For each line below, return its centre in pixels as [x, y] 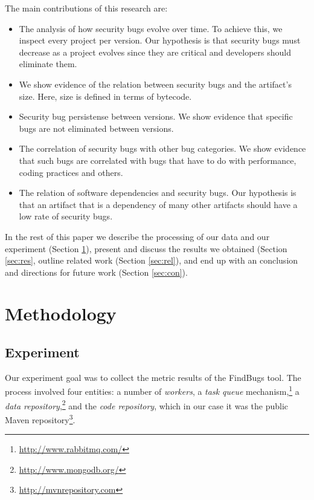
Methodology [61, 313]
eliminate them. [48, 64]
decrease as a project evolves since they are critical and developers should [155, 52]
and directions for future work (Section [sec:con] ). [96, 272]
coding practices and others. [71, 172]
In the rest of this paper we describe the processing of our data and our [137, 236]
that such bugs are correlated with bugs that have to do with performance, [158, 160]
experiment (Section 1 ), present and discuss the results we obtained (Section [146, 248]
